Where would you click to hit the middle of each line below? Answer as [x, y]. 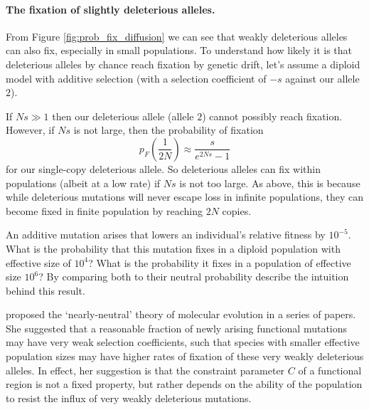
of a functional [330, 370]
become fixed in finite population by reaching [104, 210]
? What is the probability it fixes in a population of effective [220, 262]
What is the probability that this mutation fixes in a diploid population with [173, 248]
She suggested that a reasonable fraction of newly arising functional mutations [177, 328]
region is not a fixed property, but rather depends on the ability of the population [184, 384]
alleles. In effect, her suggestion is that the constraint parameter [145, 370]
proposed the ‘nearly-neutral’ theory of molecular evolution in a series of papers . [181, 314]
